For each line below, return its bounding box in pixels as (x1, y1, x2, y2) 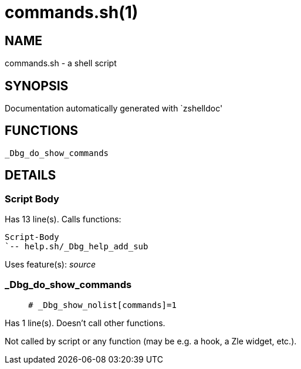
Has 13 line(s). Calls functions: (5, 214, 121, 225)
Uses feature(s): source (5, 259, 96, 270)
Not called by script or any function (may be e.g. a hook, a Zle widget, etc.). (5, 336, 297, 346)
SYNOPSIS (5, 78, 69, 93)
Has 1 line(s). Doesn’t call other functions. (5, 317, 165, 328)
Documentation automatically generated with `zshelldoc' (5, 103, 223, 114)
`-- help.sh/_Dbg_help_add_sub (5, 242, 148, 252)
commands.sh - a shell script (5, 58, 117, 69)
